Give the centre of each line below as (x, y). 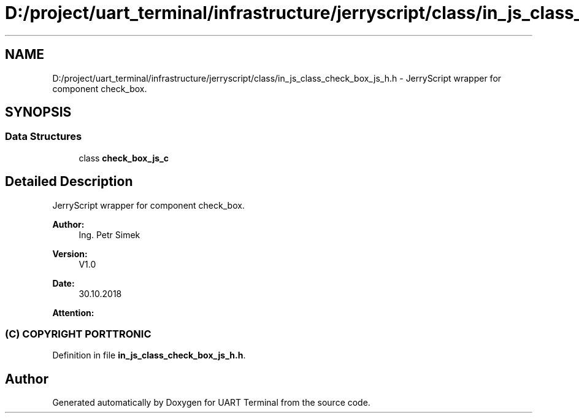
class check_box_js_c (124, 158)
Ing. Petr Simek (109, 234)
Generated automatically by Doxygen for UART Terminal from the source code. (211, 403)
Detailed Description (69, 182)
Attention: (73, 312)
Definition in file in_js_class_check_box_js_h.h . (149, 355)
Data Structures (44, 137)
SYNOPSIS (38, 112)
